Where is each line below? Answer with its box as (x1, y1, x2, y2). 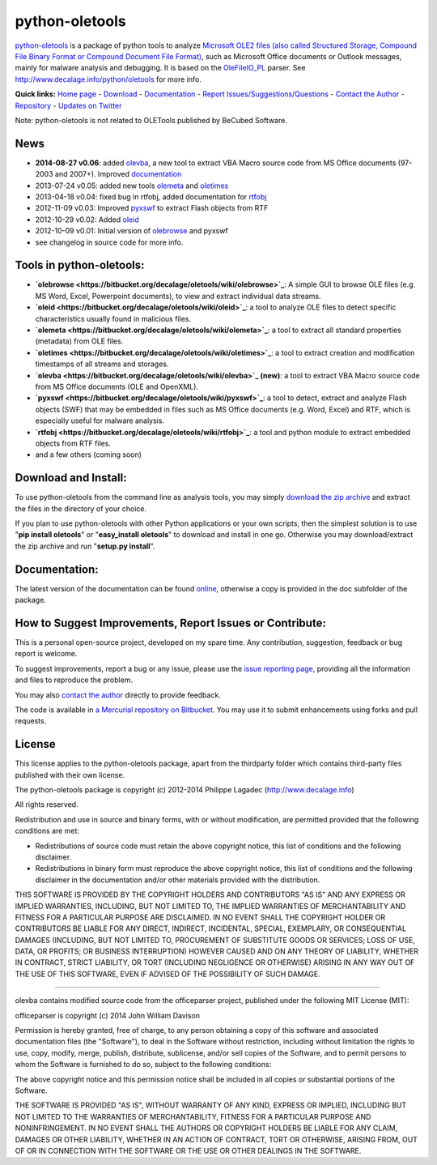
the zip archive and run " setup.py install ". (15, 541, 155, 551)
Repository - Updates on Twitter (15, 100, 122, 110)
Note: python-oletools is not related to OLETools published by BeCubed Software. (15, 115, 287, 125)
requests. (15, 716, 47, 726)
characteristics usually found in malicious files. (35, 314, 192, 323)
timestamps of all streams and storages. (35, 359, 169, 369)
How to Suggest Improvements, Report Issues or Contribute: (15, 616, 327, 629)
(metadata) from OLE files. (35, 336, 124, 346)
